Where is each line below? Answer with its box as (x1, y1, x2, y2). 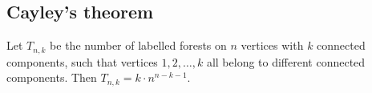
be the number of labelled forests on (50, 37, 227, 54)
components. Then (6, 69, 97, 86)
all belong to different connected (206, 53, 366, 70)
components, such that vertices (6, 53, 158, 70)
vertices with (241, 37, 304, 54)
